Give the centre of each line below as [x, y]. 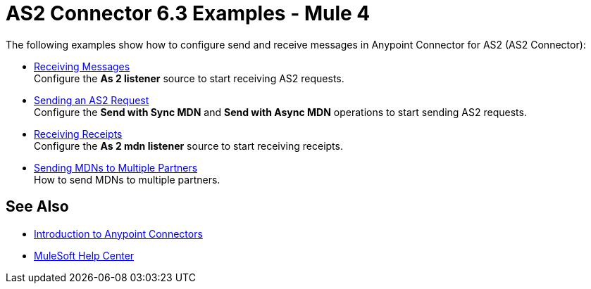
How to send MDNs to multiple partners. [127, 179]
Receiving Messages [82, 66]
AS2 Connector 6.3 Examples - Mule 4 [188, 13]
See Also [37, 207]
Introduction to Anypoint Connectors [118, 233]
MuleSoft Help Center [84, 255]
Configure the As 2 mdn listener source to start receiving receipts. [188, 146]
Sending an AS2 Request [92, 100]
